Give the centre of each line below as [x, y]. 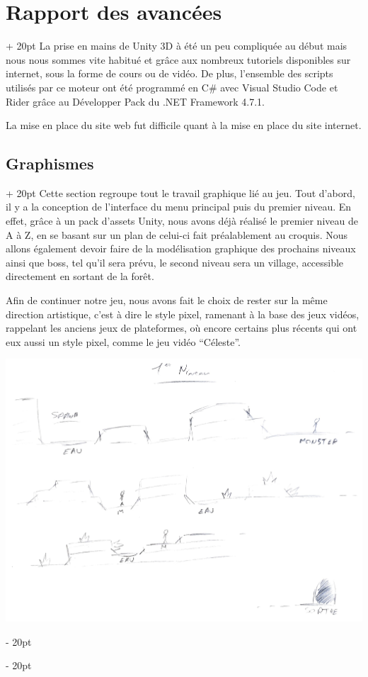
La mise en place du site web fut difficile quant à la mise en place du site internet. [184, 125]
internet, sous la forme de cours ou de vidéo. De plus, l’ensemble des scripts [169, 73]
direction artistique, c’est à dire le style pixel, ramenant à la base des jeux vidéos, [183, 314]
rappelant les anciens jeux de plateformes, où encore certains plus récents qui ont [182, 328]
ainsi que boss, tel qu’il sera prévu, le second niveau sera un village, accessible [175, 262]
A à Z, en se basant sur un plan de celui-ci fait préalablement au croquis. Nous [177, 234]
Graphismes [50, 163]
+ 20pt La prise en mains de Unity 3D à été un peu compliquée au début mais [177, 46]
